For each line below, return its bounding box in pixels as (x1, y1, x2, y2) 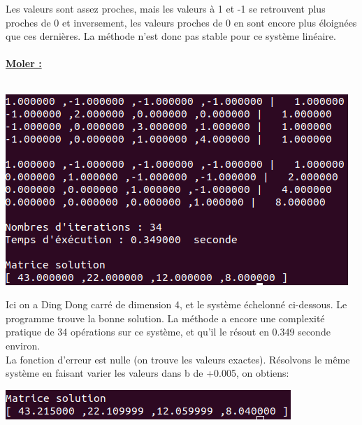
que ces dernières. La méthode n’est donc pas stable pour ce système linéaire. (6, 29, 336, 43)
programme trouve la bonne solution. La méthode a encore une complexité (6, 310, 325, 325)
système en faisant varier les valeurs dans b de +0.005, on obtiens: (6, 366, 289, 380)
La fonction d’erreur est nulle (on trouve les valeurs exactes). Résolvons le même (6, 352, 350, 366)
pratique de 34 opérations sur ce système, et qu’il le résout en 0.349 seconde (6, 324, 331, 339)
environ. (6, 338, 41, 352)
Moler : (6, 56, 42, 71)
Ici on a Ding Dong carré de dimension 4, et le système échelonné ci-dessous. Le (6, 297, 347, 312)
